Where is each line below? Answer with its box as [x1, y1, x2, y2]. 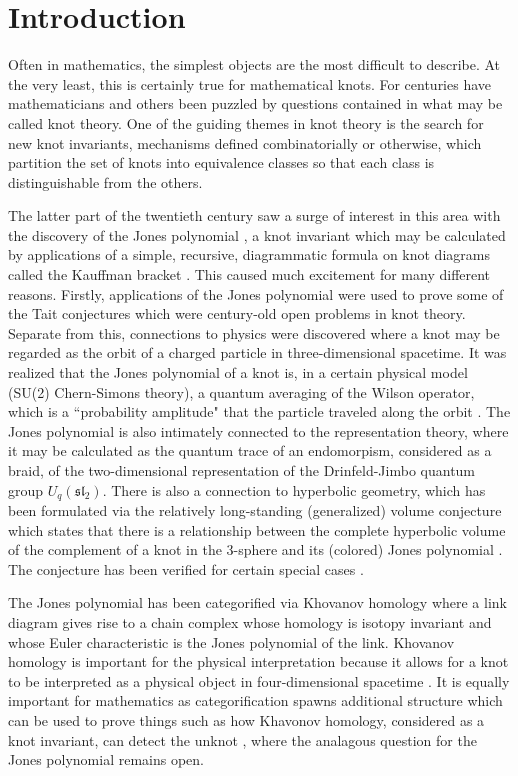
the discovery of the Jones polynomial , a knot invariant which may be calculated [8, 224, 506, 245]
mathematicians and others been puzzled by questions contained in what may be [8, 93, 503, 114]
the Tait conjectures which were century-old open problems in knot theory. [8, 303, 466, 324]
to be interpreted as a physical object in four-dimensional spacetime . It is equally [8, 670, 510, 691]
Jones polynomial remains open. [8, 749, 205, 770]
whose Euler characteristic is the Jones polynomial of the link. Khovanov [8, 631, 455, 652]
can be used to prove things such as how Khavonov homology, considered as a [8, 709, 485, 730]
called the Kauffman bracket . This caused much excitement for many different [8, 264, 491, 285]
